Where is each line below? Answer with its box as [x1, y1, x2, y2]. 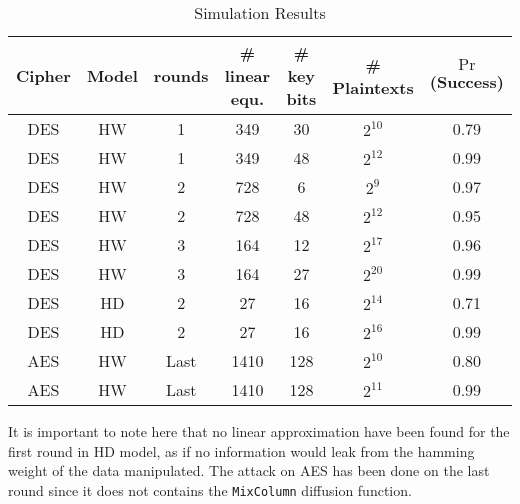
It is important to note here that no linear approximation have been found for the [8, 421, 510, 441]
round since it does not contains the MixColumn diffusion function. [8, 479, 412, 500]
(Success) [429, 69, 504, 93]
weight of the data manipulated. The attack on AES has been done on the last [8, 460, 490, 481]
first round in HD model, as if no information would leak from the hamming [8, 440, 475, 461]
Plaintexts [332, 75, 414, 99]
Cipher [16, 64, 71, 87]
